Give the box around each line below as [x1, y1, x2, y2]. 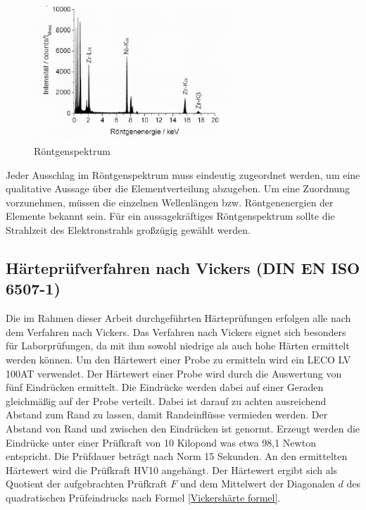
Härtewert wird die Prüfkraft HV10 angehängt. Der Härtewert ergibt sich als [6, 462, 338, 477]
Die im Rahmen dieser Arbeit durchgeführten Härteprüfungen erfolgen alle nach [6, 311, 351, 325]
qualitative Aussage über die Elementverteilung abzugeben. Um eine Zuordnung [6, 181, 350, 196]
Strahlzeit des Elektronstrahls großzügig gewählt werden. [6, 222, 251, 237]
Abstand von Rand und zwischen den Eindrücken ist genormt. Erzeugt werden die [6, 421, 360, 435]
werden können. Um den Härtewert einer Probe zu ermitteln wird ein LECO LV [6, 352, 351, 366]
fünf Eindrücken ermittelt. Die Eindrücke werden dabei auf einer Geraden [6, 380, 324, 394]
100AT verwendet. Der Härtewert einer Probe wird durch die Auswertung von [6, 366, 342, 380]
